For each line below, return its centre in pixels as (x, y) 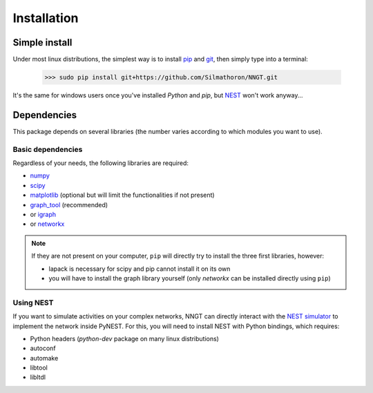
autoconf (43, 348)
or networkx (47, 224)
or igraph (43, 215)
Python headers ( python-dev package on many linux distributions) (124, 338)
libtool (39, 368)
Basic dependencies (48, 149)
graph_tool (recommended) (69, 204)
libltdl (38, 377)
